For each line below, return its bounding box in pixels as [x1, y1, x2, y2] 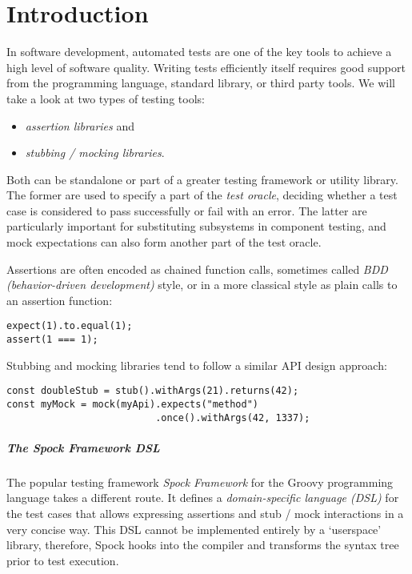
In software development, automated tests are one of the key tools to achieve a [6, 43, 392, 60]
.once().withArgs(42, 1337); [155, 411, 310, 423]
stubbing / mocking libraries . [25, 144, 165, 161]
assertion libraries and [25, 117, 135, 134]
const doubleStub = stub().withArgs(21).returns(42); [6, 385, 299, 397]
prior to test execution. [6, 552, 119, 568]
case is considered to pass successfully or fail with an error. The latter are [6, 202, 367, 219]
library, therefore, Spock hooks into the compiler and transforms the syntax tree [6, 536, 399, 553]
